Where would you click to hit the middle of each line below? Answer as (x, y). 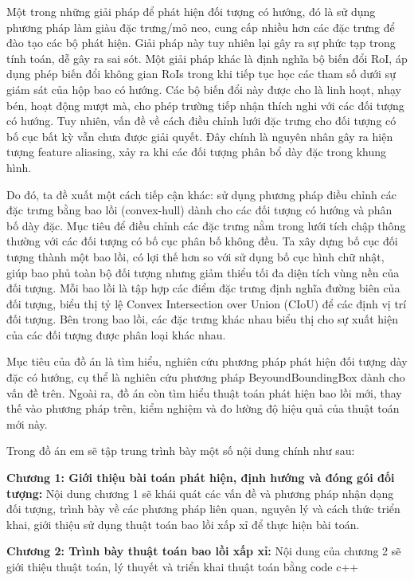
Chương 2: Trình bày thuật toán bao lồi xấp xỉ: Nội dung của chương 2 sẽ (204, 551)
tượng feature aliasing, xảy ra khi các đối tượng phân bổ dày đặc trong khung (197, 152)
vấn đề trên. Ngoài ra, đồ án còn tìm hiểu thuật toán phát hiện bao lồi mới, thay (204, 392)
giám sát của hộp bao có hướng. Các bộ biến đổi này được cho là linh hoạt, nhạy (204, 89)
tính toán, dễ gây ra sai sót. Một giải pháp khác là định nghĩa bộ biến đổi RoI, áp (207, 58)
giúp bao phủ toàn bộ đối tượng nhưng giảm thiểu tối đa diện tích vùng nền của (203, 272)
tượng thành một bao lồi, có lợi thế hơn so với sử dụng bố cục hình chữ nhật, (195, 256)
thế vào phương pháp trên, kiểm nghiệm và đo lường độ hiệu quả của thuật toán (203, 408)
